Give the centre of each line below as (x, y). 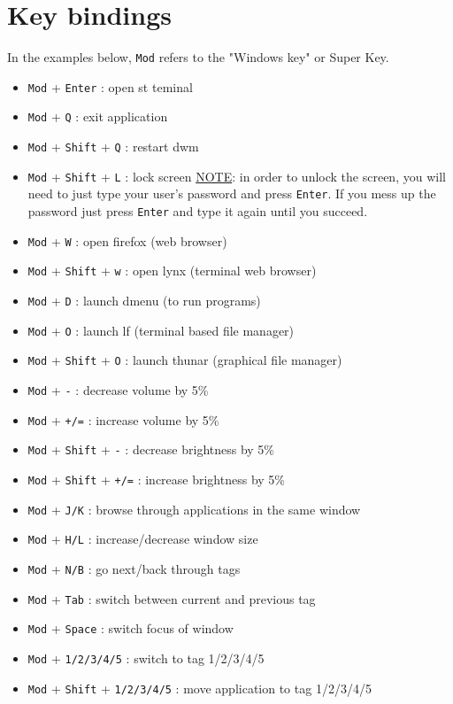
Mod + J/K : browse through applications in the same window (194, 509)
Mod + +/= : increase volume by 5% (123, 419)
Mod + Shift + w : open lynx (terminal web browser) (172, 271)
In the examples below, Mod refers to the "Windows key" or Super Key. (198, 57)
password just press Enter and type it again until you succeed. (198, 211)
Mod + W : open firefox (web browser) (127, 240)
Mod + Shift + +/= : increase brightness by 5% (157, 479)
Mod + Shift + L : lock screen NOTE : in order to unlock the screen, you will (237, 176)
